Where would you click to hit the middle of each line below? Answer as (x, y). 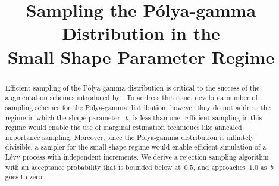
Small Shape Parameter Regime (141, 56)
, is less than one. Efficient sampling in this (195, 117)
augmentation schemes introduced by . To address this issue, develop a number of (131, 97)
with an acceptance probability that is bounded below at (93, 167)
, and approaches (220, 167)
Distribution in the (141, 33)
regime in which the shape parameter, (64, 117)
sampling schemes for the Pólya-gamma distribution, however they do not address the (138, 107)
